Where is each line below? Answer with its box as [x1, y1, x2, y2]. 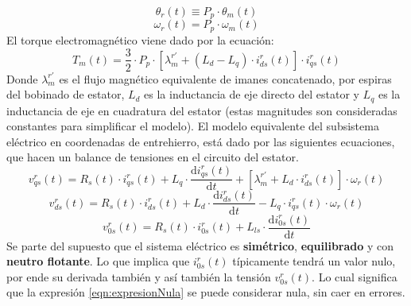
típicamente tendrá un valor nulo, [232, 253, 396, 269]
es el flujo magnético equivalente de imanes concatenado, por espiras [59, 70, 392, 87]
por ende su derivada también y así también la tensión [6, 268, 271, 285]
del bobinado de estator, [6, 86, 125, 103]
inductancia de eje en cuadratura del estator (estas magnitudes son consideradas [6, 102, 397, 118]
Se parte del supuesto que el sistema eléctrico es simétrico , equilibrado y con [6, 237, 394, 254]
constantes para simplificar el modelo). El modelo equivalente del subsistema [6, 118, 379, 134]
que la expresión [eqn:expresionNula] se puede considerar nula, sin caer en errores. [6, 284, 405, 300]
